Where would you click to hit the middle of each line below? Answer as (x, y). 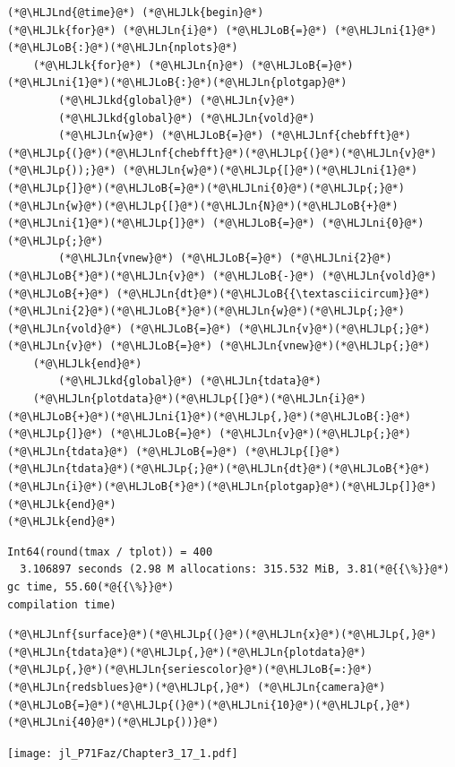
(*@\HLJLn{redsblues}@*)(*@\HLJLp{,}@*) (129, 687)
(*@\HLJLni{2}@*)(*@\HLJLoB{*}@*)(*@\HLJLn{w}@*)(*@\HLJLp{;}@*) (206, 311)
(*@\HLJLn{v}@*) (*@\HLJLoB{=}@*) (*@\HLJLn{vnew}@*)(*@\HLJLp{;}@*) (219, 346)
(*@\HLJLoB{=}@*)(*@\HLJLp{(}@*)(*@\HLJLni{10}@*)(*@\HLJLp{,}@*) (210, 705)
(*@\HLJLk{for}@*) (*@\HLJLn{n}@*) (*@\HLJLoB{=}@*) (193, 65)
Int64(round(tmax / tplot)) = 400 (110, 552)
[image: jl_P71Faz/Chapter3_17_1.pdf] (123, 753)
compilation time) (62, 604)
